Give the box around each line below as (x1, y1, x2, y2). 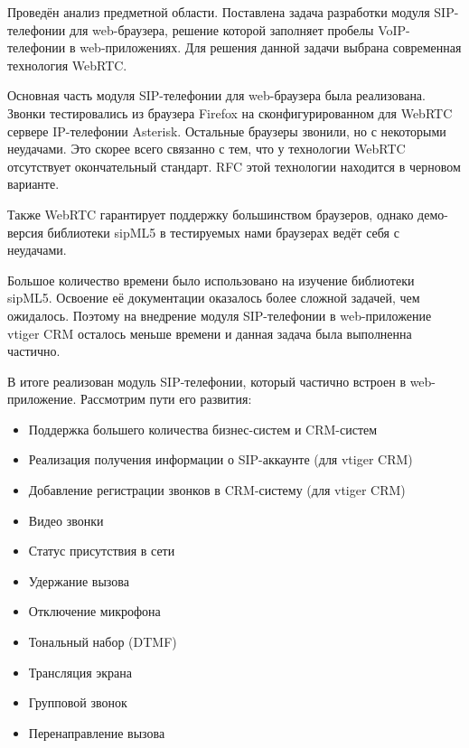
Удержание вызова (28, 571, 129, 590)
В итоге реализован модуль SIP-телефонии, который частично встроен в (7, 371, 406, 390)
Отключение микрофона (28, 602, 161, 621)
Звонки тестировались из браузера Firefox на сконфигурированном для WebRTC (7, 103, 453, 122)
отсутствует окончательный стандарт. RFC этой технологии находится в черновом (7, 156, 461, 175)
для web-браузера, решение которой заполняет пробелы (69, 20, 374, 39)
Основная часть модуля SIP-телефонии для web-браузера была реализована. (7, 86, 426, 105)
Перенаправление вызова (28, 723, 165, 742)
